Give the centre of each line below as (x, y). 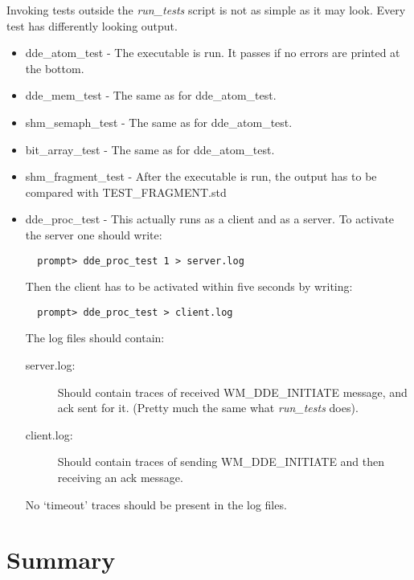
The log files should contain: (95, 338)
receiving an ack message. (120, 477)
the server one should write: (94, 234)
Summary (61, 560)
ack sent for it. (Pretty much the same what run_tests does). (208, 408)
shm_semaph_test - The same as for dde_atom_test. (159, 122)
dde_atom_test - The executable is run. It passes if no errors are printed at (213, 53)
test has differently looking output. (92, 25)
